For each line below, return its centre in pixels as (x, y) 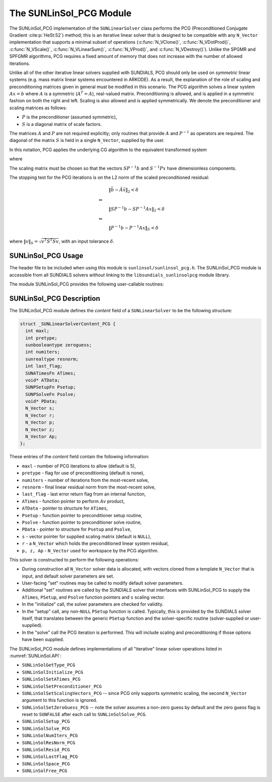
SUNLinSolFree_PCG (45, 771)
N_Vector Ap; (41, 437)
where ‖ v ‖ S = (24, 242)
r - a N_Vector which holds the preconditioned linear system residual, (95, 543)
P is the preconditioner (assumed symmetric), (70, 117)
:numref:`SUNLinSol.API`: (36, 656)
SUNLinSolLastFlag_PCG (50, 757)
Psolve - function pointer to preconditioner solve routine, (82, 522)
